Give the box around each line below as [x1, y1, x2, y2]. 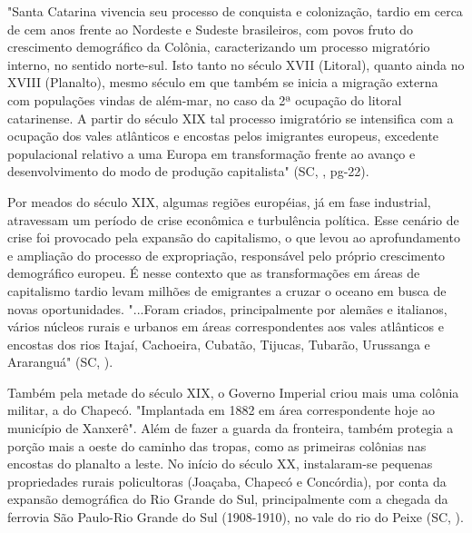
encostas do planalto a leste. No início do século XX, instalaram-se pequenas [7, 454, 433, 473]
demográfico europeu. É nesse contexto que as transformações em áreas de [7, 263, 420, 282]
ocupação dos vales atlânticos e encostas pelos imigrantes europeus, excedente [7, 126, 439, 145]
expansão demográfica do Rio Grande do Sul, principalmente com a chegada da [7, 489, 448, 508]
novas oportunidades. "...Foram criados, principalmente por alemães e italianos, [7, 299, 447, 318]
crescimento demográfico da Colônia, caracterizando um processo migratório [7, 37, 430, 56]
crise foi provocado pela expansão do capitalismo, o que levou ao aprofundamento [7, 228, 460, 247]
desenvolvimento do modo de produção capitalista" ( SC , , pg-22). [7, 162, 369, 181]
